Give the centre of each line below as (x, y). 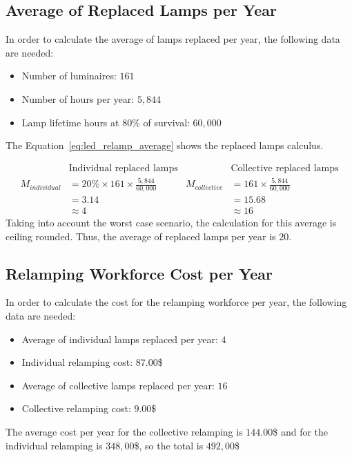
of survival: (166, 122)
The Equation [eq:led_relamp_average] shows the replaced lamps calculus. (165, 145)
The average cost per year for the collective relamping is (124, 431)
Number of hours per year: (78, 98)
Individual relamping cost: (77, 362)
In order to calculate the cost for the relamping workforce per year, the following (176, 302)
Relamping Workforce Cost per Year (139, 273)
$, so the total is (169, 445)
